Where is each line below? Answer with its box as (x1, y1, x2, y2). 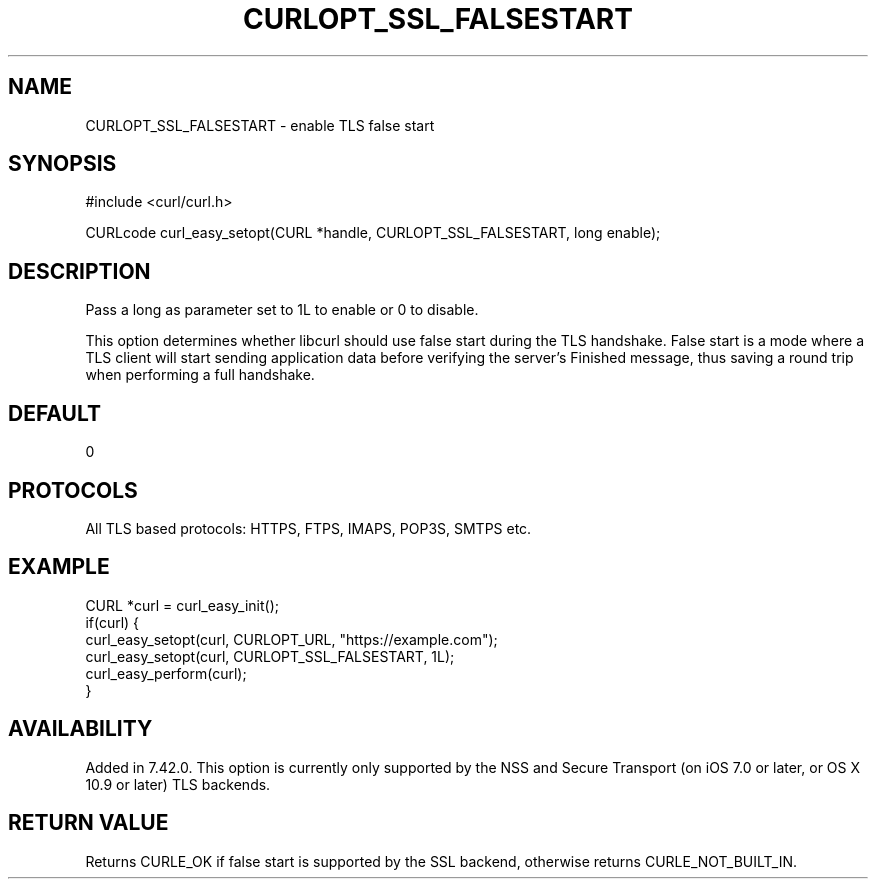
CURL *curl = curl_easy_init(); (85, 596, 279, 614)
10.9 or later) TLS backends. (85, 775, 271, 793)
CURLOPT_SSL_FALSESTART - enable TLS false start (85, 116, 435, 134)
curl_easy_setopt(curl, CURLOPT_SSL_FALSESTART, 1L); (85, 647, 455, 665)
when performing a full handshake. (85, 366, 315, 384)
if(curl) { (85, 613, 140, 631)
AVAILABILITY (8, 716, 153, 742)
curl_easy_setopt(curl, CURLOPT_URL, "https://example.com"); (85, 630, 498, 648)
